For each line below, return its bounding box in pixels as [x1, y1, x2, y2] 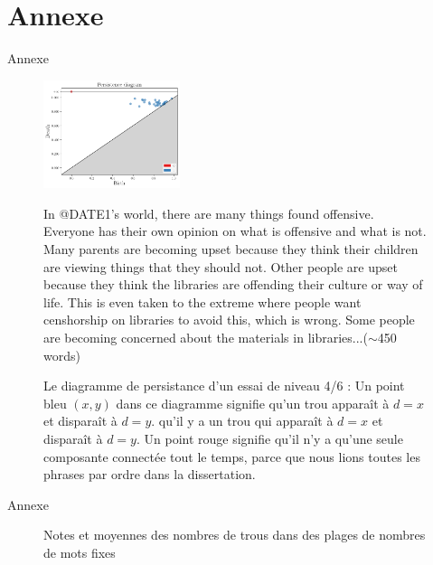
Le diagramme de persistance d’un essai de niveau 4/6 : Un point [43, 376, 405, 395]
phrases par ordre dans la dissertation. [43, 465, 256, 484]
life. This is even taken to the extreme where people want [43, 292, 362, 311]
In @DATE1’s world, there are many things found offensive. [43, 203, 374, 222]
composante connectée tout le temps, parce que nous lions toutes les [43, 447, 420, 466]
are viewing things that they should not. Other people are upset [43, 257, 398, 276]
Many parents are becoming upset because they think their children [43, 239, 419, 258]
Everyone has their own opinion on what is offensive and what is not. [43, 221, 427, 240]
